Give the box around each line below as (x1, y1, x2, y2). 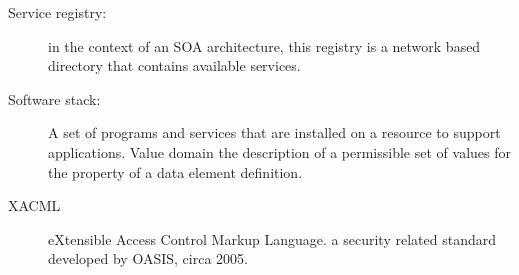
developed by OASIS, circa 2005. (48, 248, 248, 269)
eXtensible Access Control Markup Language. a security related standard (48, 228, 496, 249)
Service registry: (8, 2, 107, 22)
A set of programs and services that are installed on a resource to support (48, 122, 501, 143)
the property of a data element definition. (48, 161, 303, 182)
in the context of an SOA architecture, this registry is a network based (48, 35, 481, 56)
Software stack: (8, 88, 101, 109)
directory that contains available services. (48, 55, 301, 76)
